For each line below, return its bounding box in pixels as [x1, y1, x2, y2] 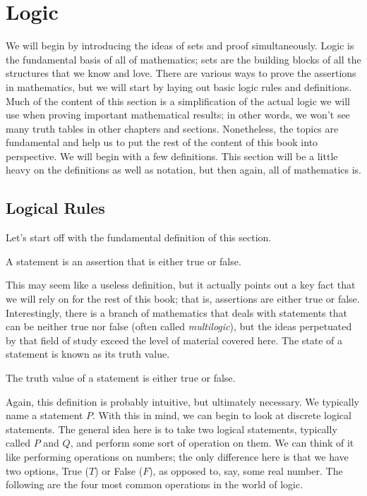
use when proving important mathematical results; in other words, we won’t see [6, 107, 350, 122]
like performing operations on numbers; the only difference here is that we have [6, 449, 349, 464]
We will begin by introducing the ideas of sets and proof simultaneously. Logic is [6, 38, 354, 53]
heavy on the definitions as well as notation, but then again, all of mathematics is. [6, 162, 361, 177]
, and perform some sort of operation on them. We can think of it [70, 435, 354, 450]
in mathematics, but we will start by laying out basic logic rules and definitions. [6, 79, 352, 94]
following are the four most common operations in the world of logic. [6, 477, 303, 492]
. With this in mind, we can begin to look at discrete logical [92, 408, 351, 423]
